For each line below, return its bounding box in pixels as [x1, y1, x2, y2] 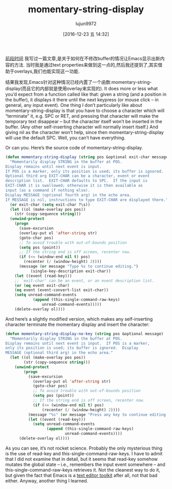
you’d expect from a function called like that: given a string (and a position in [5, 91, 167, 97]
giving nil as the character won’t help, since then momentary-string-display [5, 129, 164, 135]
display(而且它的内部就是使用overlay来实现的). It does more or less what [5, 85, 158, 92]
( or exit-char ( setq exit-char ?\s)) [10, 202, 91, 207]
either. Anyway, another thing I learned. [5, 477, 89, 484]
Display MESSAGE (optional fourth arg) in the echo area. [5, 192, 132, 197]
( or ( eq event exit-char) [14, 283, 70, 288]
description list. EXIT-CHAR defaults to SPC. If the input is [5, 178, 147, 184]
